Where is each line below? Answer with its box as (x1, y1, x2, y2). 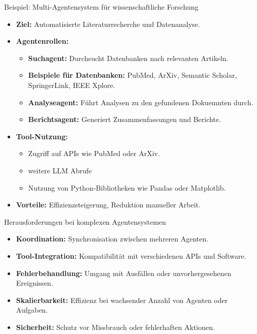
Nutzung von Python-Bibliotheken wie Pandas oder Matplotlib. (28, 182, 226, 193)
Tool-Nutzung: (16, 131, 68, 141)
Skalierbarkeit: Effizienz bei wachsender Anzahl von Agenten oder (16, 294, 228, 305)
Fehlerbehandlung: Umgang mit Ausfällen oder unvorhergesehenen (16, 267, 232, 278)
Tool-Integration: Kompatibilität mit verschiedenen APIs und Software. (16, 250, 246, 261)
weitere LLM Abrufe (28, 165, 92, 175)
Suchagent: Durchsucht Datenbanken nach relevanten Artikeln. (28, 52, 229, 63)
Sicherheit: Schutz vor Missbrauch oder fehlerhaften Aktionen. (16, 321, 215, 332)
